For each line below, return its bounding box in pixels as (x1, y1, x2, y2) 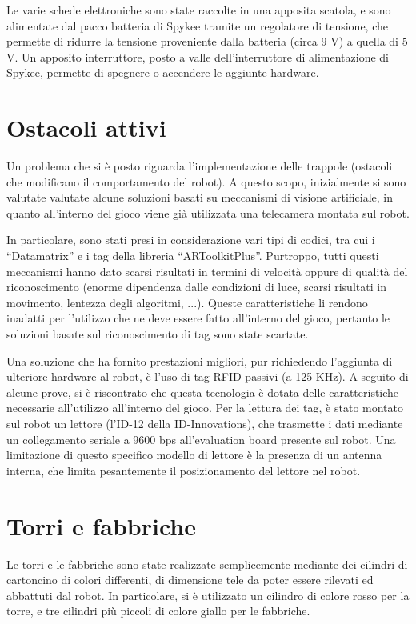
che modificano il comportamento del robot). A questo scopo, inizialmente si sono (6, 173, 406, 190)
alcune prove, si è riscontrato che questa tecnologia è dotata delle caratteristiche (6, 383, 399, 400)
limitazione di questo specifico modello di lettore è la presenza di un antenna (6, 446, 382, 463)
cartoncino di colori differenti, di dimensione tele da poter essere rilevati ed (6, 571, 374, 588)
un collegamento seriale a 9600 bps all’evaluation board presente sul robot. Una (6, 430, 396, 447)
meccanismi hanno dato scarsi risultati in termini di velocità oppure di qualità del (6, 262, 408, 279)
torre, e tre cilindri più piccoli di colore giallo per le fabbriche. (6, 602, 310, 619)
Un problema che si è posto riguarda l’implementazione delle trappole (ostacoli (6, 158, 393, 174)
